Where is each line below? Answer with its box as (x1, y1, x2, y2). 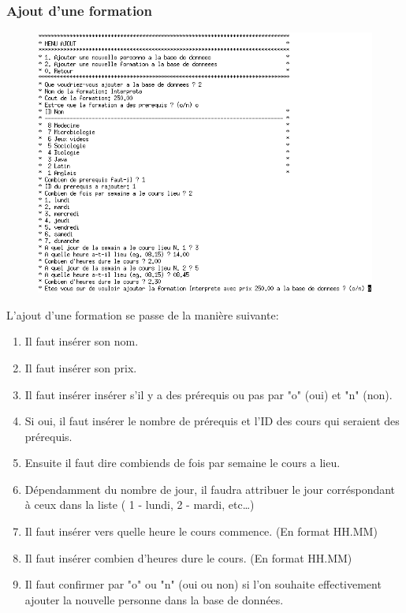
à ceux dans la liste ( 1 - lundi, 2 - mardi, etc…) (24, 496, 255, 513)
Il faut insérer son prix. (24, 359, 137, 376)
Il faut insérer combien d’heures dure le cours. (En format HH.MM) (24, 549, 352, 566)
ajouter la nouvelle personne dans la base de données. (24, 591, 284, 607)
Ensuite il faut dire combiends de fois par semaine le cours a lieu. (24, 454, 341, 471)
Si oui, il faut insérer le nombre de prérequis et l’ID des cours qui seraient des (24, 413, 400, 429)
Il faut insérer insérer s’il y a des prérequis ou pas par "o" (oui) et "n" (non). (24, 386, 393, 402)
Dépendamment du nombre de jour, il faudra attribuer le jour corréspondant (24, 480, 396, 497)
